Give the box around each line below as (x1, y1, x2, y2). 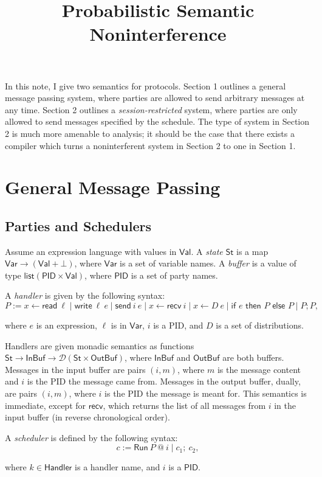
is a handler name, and (75, 461, 160, 473)
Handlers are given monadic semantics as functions (5, 339, 194, 352)
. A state (191, 245, 223, 257)
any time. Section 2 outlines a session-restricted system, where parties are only (5, 103, 298, 116)
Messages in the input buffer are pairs (5, 363, 146, 375)
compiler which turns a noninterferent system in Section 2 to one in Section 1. (5, 139, 296, 151)
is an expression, (36, 319, 97, 332)
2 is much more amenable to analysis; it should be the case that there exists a (5, 127, 295, 139)
